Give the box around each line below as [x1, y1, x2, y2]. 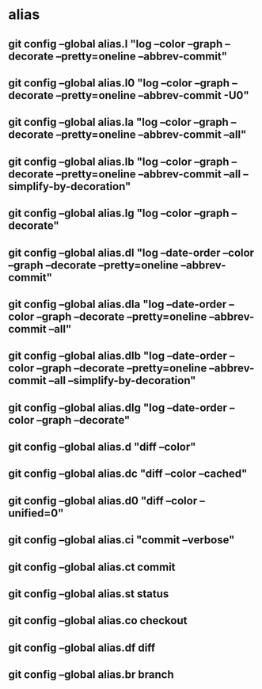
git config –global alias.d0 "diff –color [8, 493, 198, 508]
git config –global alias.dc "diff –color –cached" [8, 467, 248, 481]
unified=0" [8, 506, 64, 520]
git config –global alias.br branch [8, 668, 174, 682]
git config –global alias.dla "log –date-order [8, 297, 227, 310]
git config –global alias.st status [8, 588, 169, 601]
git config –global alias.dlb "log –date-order [8, 349, 228, 363]
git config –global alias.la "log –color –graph [8, 116, 230, 129]
